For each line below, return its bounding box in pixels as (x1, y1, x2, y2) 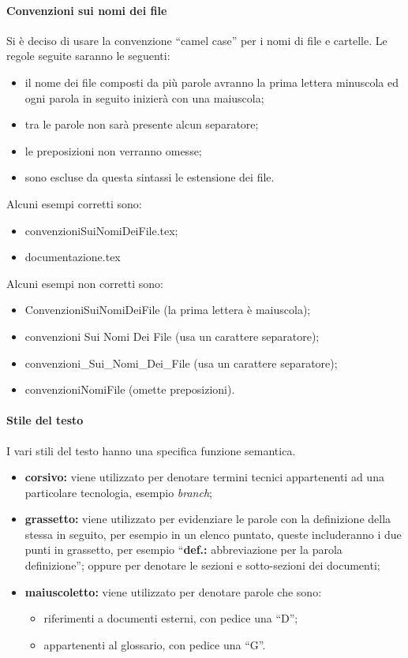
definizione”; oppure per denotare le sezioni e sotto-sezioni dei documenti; (24, 557, 380, 574)
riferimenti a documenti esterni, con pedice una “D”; (43, 610, 298, 626)
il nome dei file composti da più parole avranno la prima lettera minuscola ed (24, 73, 399, 90)
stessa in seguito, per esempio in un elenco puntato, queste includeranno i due (24, 525, 402, 542)
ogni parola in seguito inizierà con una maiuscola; (24, 89, 264, 106)
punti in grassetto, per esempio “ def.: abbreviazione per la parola (24, 541, 342, 558)
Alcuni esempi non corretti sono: (6, 275, 163, 291)
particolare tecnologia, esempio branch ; (24, 484, 212, 500)
